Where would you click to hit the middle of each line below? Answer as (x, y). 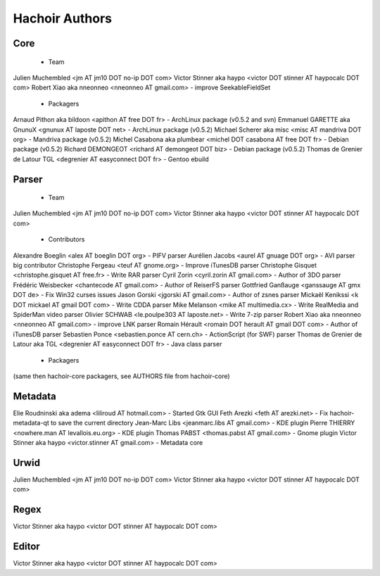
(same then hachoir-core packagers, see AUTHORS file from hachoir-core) (121, 376)
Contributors (66, 239)
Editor (26, 547)
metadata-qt (31, 423)
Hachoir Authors (63, 18)
